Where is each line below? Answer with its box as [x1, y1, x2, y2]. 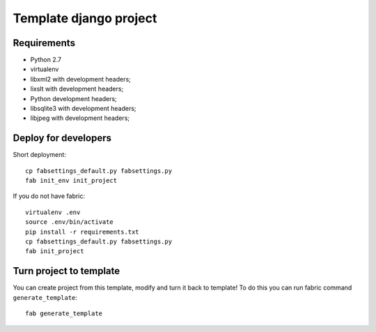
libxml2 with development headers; [30, 75, 132, 83]
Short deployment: [13, 151, 66, 159]
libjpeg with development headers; [30, 114, 130, 122]
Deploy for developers [13, 133, 111, 144]
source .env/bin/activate [25, 218, 114, 226]
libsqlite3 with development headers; [30, 105, 136, 113]
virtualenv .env [25, 208, 81, 216]
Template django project [13, 10, 157, 26]
